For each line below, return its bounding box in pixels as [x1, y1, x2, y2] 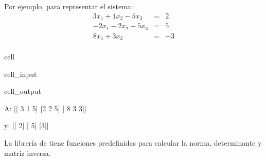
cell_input [4, 68, 37, 79]
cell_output [4, 86, 41, 96]
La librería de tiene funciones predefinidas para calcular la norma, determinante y [4, 137, 262, 148]
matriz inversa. [4, 147, 51, 158]
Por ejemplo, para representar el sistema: [4, 1, 133, 11]
